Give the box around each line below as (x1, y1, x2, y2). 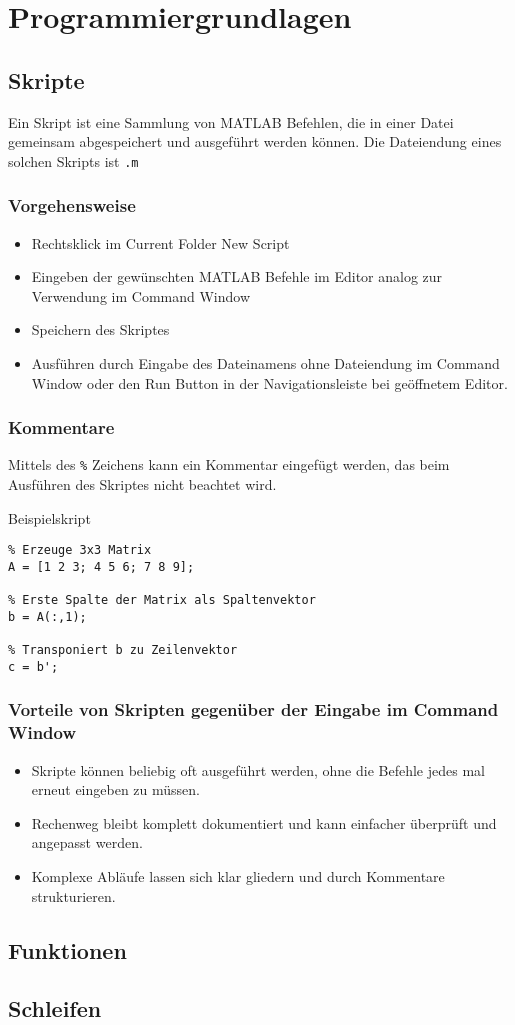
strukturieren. (31, 885, 116, 906)
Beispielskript (8, 507, 91, 528)
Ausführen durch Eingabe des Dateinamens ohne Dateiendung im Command (31, 353, 500, 374)
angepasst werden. (31, 832, 143, 853)
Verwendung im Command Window (31, 285, 251, 306)
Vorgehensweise (8, 193, 136, 218)
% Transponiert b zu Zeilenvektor (8, 643, 238, 658)
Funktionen (8, 934, 127, 965)
